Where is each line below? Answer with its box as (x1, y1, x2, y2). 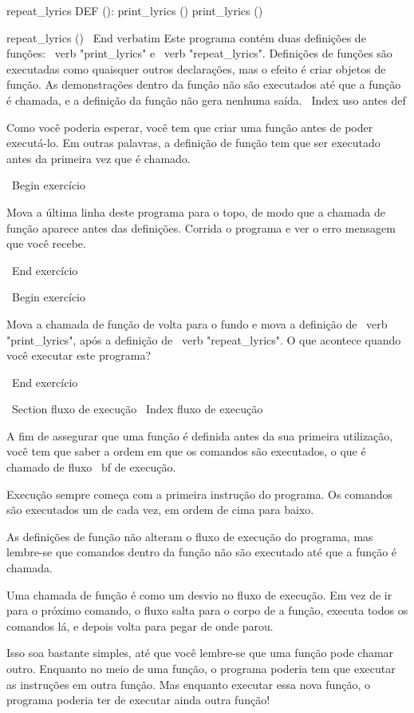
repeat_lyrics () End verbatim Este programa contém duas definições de (6, 29, 366, 46)
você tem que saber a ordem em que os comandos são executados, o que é (6, 443, 366, 460)
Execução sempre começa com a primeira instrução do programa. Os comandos (6, 485, 393, 502)
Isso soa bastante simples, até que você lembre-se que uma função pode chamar (6, 644, 394, 661)
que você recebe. (6, 235, 86, 252)
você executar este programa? (6, 347, 151, 364)
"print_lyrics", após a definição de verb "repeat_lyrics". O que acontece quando (6, 331, 401, 348)
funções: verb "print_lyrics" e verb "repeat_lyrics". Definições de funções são (6, 45, 392, 62)
